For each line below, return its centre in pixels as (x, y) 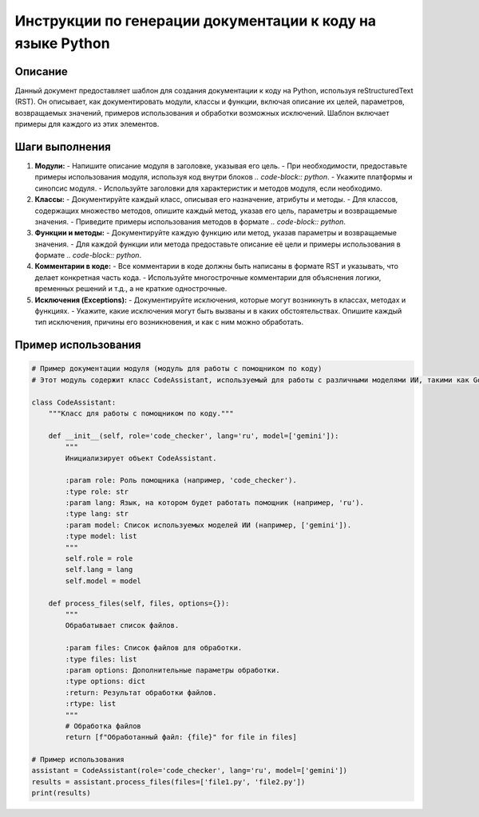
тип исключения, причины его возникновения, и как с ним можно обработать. (169, 322)
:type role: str (97, 491)
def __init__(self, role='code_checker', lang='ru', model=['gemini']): (194, 436)
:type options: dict (105, 681)
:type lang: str (97, 514)
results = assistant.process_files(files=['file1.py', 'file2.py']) (168, 781)
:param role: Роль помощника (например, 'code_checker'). (181, 480)
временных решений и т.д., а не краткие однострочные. (131, 289)
